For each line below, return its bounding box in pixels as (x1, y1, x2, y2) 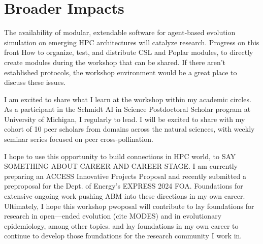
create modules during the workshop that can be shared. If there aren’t (4, 56, 226, 67)
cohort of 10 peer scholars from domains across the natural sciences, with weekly (4, 124, 255, 134)
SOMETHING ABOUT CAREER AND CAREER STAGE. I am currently (4, 161, 238, 171)
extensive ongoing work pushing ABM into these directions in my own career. (4, 191, 245, 201)
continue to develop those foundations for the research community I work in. (4, 230, 242, 241)
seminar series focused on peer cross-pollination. (4, 134, 153, 144)
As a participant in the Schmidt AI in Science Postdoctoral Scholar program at (4, 104, 251, 114)
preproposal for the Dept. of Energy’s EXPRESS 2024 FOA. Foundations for (4, 180, 243, 191)
